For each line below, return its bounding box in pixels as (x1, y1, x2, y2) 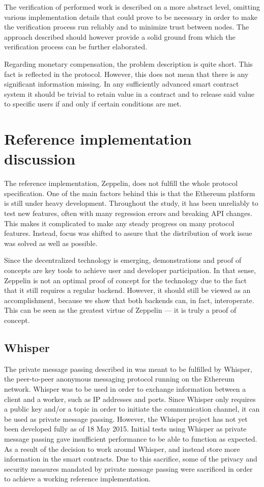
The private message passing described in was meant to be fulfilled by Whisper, (4, 363, 252, 374)
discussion (4, 148, 76, 169)
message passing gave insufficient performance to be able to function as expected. (4, 433, 257, 444)
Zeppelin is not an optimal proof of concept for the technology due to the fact (4, 275, 247, 285)
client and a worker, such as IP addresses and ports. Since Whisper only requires (4, 393, 256, 404)
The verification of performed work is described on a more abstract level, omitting (4, 2, 260, 12)
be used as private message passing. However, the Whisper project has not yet (4, 413, 248, 424)
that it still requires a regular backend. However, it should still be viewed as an (4, 285, 251, 295)
